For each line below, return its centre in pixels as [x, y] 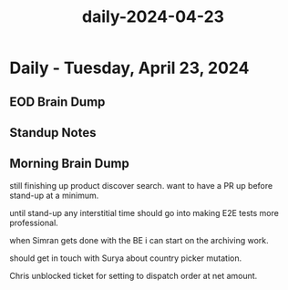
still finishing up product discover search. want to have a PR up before [141, 185]
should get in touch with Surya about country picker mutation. [126, 258]
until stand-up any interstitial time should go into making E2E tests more [144, 212]
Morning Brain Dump [69, 164]
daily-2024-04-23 [153, 17]
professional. [34, 223]
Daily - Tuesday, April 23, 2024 [129, 68]
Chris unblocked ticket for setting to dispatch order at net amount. [134, 275]
